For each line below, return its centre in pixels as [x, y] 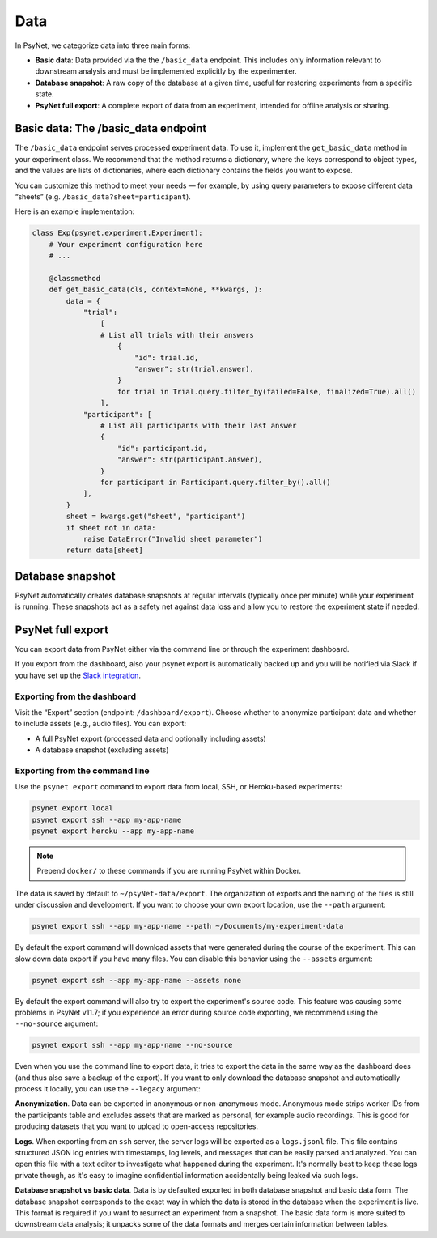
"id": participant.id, [163, 448]
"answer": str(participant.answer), [190, 460]
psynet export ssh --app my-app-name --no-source [132, 1045]
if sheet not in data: [111, 528]
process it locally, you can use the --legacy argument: [108, 1089]
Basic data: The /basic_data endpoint [111, 128]
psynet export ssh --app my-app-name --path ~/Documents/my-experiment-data [188, 926]
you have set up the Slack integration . [78, 675]
